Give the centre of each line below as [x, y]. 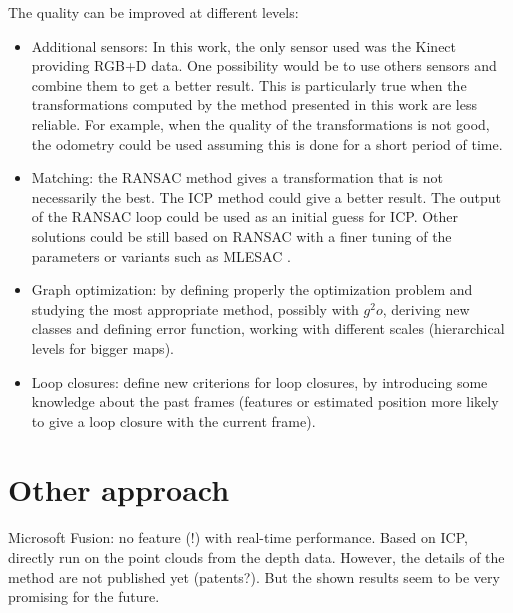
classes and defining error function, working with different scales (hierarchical [268, 328]
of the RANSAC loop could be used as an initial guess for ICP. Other [245, 216]
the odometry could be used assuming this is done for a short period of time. [267, 143]
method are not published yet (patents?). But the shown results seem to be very [254, 576]
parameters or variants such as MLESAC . [161, 255]
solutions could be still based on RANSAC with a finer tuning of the [241, 235]
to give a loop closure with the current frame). [173, 420]
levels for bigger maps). [102, 347]
